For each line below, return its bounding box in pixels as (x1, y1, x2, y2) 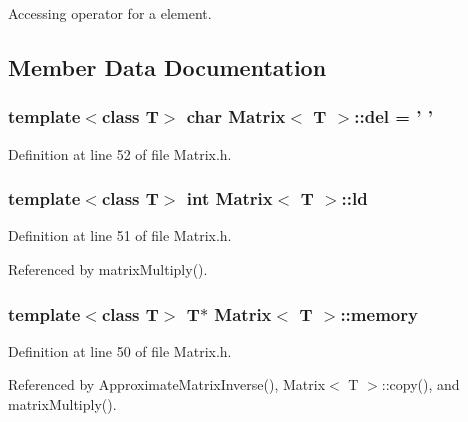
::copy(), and (381, 374, 460, 395)
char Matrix (186, 104, 286, 129)
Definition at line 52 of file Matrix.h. (8, 143, 232, 164)
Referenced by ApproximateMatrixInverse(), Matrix (8, 374, 326, 395)
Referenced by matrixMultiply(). (8, 259, 208, 279)
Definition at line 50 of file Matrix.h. (8, 340, 232, 361)
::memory (340, 301, 418, 326)
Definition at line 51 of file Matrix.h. (8, 225, 232, 246)
